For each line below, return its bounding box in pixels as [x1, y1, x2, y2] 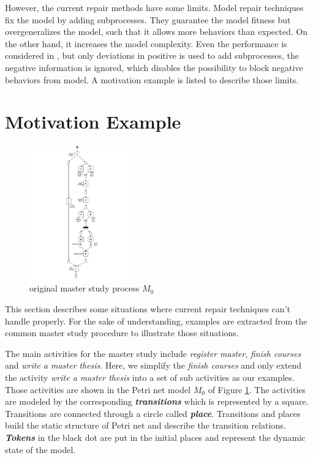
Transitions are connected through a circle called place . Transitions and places [5, 407, 301, 419]
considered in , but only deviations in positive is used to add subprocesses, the [5, 49, 299, 62]
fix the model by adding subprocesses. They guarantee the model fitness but [5, 13, 291, 26]
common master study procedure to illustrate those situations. [5, 326, 239, 339]
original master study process [29, 282, 140, 295]
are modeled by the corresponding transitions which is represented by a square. [5, 395, 309, 408]
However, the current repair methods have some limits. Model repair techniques [5, 1, 304, 13]
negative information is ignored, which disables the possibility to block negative [5, 61, 303, 73]
